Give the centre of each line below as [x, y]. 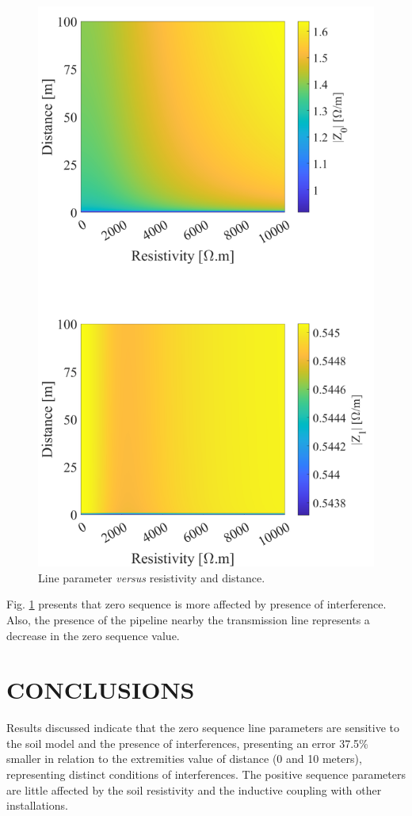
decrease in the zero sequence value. [93, 635]
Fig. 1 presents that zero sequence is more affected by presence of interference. [196, 604]
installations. [37, 805]
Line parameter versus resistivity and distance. [152, 577]
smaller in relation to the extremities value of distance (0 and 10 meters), [184, 759]
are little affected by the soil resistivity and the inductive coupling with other [194, 789]
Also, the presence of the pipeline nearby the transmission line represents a [188, 619]
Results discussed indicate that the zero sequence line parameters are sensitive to [203, 728]
